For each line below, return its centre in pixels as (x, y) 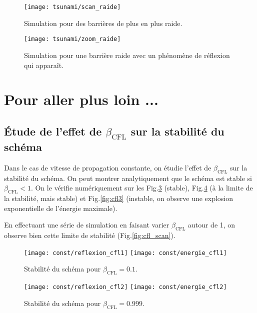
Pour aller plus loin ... (81, 99)
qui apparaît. (44, 65)
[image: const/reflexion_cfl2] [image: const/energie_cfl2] (125, 287)
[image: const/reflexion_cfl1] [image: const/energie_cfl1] (125, 253)
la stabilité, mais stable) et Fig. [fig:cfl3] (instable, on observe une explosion (119, 198)
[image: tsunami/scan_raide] (72, 7)
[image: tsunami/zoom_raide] (72, 39)
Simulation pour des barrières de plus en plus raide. (103, 23)
